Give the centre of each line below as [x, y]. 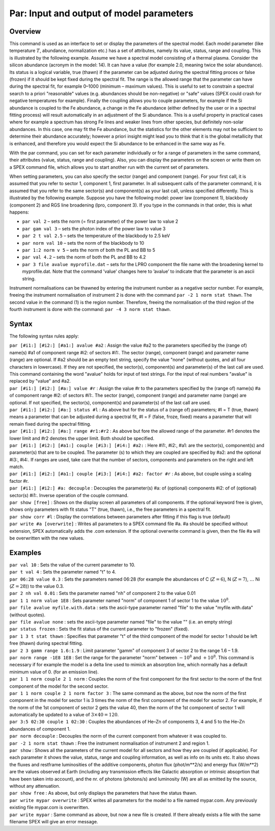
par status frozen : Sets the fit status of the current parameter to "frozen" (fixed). [99, 629]
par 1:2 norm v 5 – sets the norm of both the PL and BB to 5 [89, 250]
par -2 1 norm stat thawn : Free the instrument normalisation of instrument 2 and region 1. [109, 743]
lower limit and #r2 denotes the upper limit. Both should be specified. [82, 438]
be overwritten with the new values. [47, 538]
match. [17, 467]
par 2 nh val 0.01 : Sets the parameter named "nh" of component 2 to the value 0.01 [103, 593]
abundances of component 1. [40, 729]
